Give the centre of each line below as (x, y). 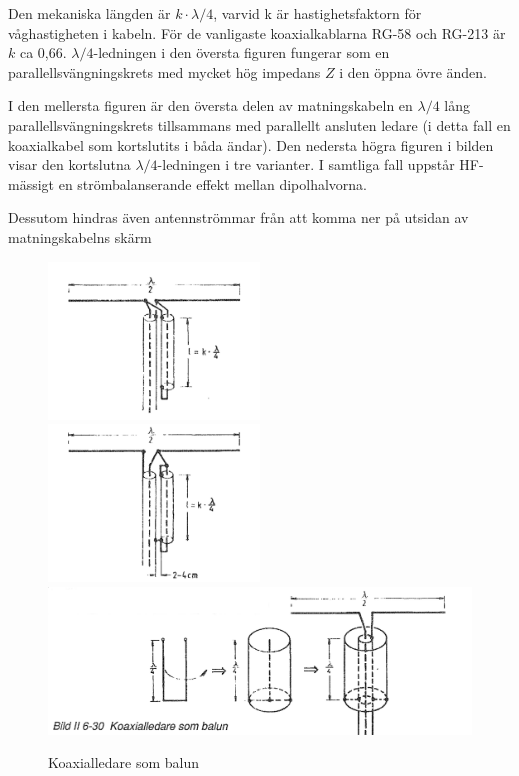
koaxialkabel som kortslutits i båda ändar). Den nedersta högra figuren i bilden (251, 144)
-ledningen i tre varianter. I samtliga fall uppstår (306, 164)
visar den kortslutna (69, 164)
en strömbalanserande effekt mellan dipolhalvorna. (212, 183)
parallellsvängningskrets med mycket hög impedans (164, 71)
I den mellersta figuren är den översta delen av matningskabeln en (210, 105)
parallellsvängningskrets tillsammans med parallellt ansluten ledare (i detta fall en (259, 124)
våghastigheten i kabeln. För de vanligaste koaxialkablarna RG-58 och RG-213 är (257, 32)
